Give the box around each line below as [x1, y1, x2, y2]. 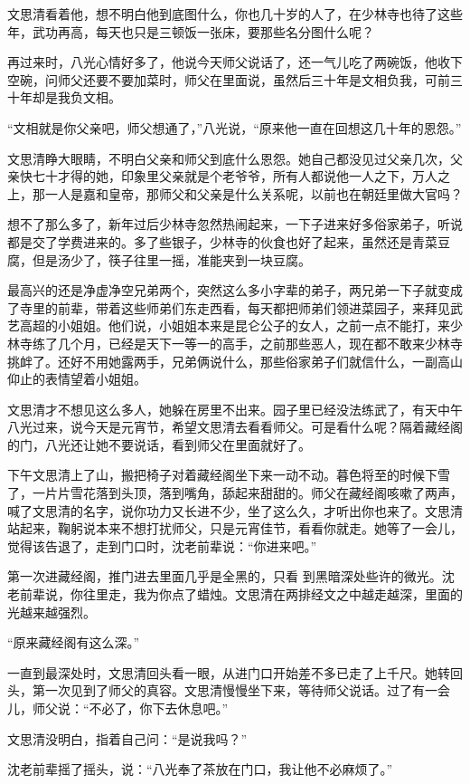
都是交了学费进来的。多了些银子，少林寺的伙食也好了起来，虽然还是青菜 [7, 232, 437, 251]
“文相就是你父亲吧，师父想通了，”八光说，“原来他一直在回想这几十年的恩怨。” [7, 118, 462, 137]
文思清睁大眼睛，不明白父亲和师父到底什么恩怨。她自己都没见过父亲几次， [7, 148, 450, 167]
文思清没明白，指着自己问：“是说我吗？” [7, 729, 248, 748]
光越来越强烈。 [7, 602, 96, 621]
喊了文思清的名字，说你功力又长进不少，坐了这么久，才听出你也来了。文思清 [7, 501, 463, 520]
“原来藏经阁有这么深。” [7, 633, 140, 652]
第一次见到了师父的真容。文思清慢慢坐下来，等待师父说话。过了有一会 [32, 681, 450, 700]
